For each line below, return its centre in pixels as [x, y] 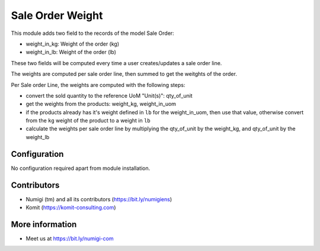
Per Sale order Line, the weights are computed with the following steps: [98, 85]
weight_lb [38, 137]
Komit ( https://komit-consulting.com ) [71, 208]
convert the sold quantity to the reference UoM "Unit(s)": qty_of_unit [109, 95]
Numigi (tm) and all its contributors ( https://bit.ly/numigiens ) [99, 199]
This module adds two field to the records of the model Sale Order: [92, 33]
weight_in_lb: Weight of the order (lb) [71, 52]
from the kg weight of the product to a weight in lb [88, 121]
